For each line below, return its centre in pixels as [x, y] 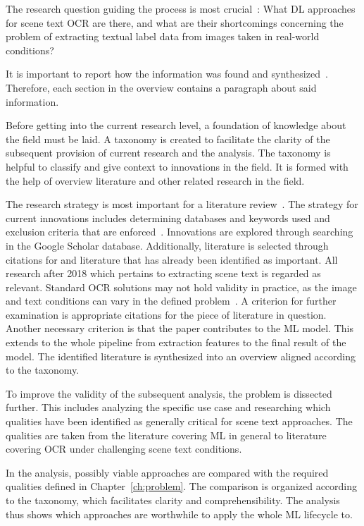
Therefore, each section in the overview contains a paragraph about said [161, 87]
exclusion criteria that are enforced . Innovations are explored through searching [180, 232]
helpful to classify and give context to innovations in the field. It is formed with [177, 166]
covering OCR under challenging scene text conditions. [124, 449]
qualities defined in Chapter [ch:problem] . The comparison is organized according [182, 486]
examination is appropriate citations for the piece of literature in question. [166, 314]
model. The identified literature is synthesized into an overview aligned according [181, 356]
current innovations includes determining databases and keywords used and [168, 218]
